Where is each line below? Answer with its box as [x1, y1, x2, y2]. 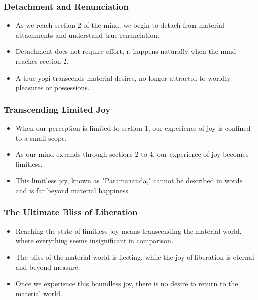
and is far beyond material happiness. [15, 185, 130, 195]
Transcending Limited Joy [4, 103, 111, 115]
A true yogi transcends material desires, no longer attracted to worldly [15, 72, 231, 83]
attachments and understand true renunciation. [15, 29, 160, 40]
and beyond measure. [15, 261, 80, 272]
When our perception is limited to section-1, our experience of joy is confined [15, 123, 251, 133]
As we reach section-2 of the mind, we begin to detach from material [15, 20, 225, 30]
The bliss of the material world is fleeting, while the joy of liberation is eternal [15, 251, 254, 262]
